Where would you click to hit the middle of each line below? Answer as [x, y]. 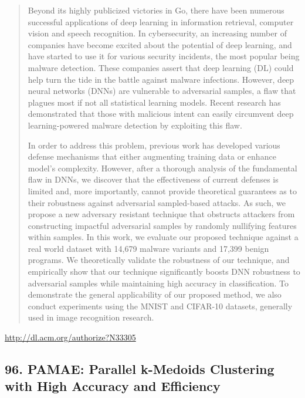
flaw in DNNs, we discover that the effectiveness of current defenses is [153, 179]
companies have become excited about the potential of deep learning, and [160, 44]
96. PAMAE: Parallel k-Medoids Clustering [140, 369]
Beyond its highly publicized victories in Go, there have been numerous [156, 10]
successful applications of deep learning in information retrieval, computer [161, 21]
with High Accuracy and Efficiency [113, 386]
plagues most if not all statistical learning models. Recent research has [154, 102]
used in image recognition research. [91, 317]
